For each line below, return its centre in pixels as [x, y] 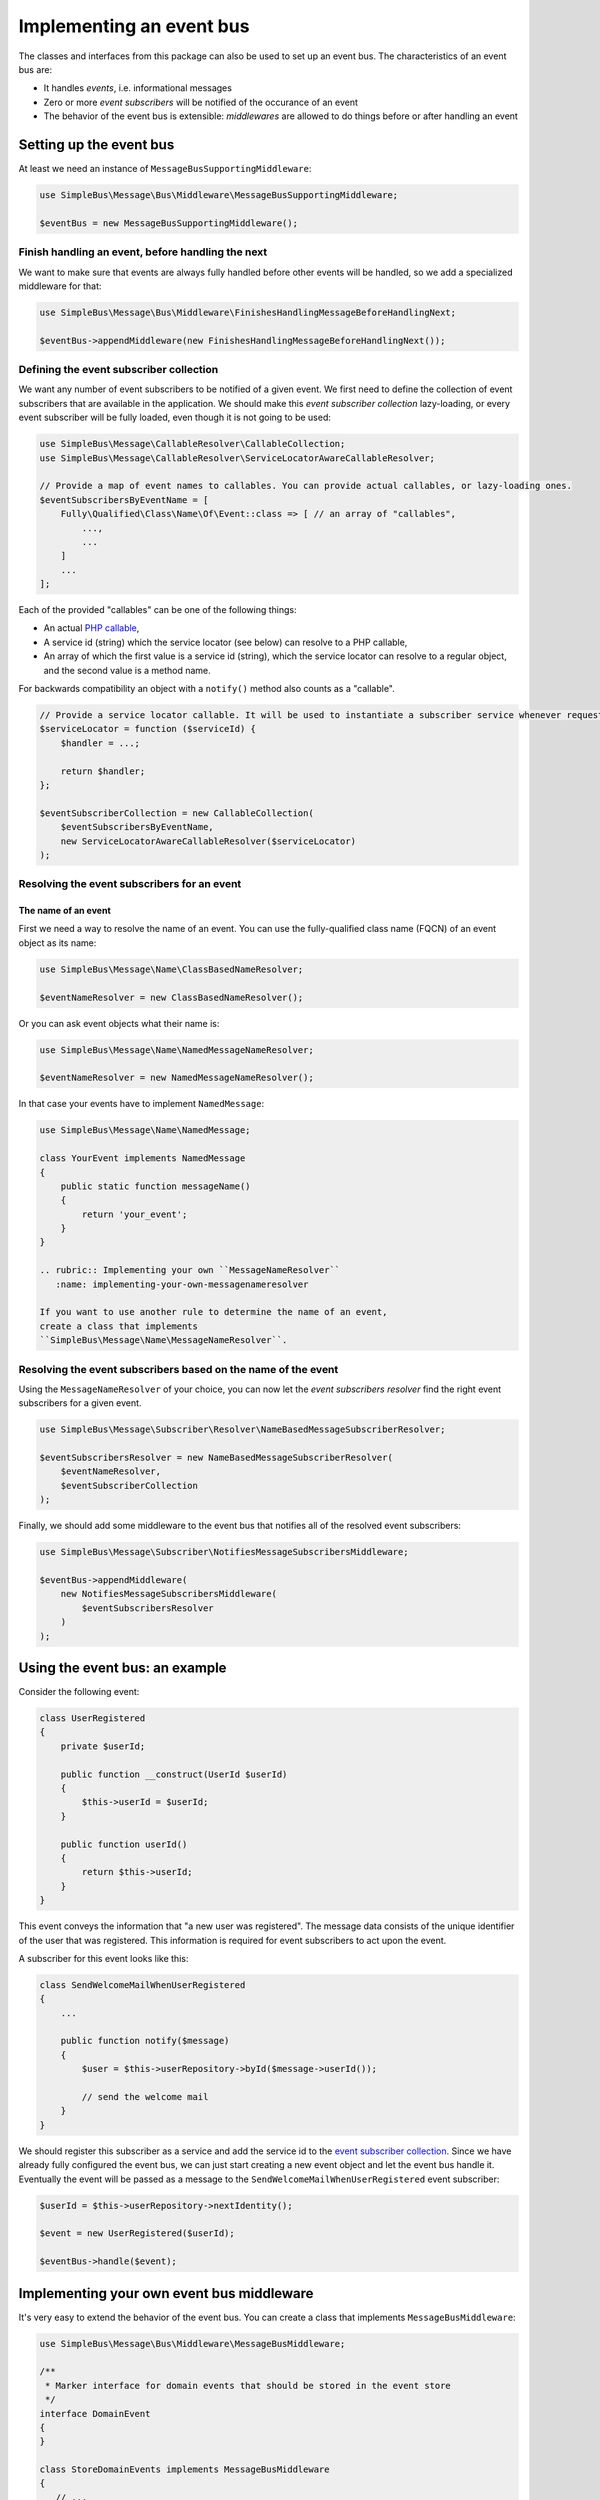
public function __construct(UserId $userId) [174, 1774]
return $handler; [103, 771]
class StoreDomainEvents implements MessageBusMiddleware [184, 2469]
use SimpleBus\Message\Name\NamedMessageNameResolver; [176, 1049]
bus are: [35, 69]
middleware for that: [60, 286]
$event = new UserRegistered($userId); [137, 2233]
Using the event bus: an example [122, 1667]
